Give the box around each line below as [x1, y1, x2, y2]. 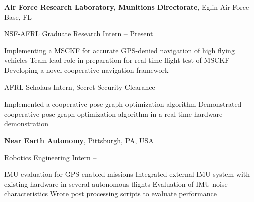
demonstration [4, 118, 49, 129]
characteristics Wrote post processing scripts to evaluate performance [4, 188, 217, 199]
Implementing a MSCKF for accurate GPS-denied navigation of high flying [4, 45, 235, 55]
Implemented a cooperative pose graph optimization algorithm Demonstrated [4, 98, 242, 109]
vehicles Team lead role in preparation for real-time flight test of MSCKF [4, 55, 230, 65]
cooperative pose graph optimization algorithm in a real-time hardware [4, 108, 223, 119]
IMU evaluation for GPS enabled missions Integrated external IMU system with [4, 169, 250, 179]
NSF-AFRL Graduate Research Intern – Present [4, 28, 153, 39]
